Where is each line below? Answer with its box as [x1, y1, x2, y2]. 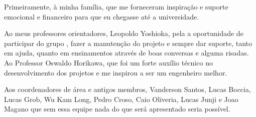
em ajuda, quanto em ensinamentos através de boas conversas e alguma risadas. [4, 47, 249, 58]
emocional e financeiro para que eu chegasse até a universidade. [4, 11, 199, 21]
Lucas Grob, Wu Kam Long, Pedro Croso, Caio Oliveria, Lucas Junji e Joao [4, 93, 238, 104]
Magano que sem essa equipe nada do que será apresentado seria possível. [4, 103, 230, 114]
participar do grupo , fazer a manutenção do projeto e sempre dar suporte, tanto [4, 37, 252, 48]
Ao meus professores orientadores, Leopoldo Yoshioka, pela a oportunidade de [4, 28, 243, 38]
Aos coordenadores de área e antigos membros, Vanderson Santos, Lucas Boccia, [4, 84, 251, 94]
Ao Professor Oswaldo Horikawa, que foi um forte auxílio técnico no [4, 57, 213, 67]
